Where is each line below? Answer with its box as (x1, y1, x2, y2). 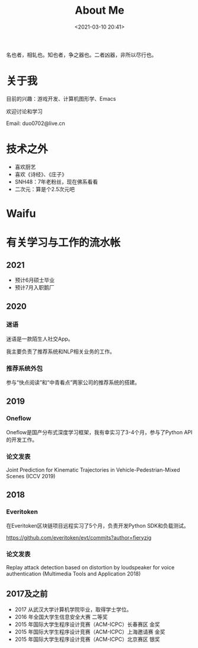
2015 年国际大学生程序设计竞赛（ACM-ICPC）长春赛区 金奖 (14, 621, 160, 628)
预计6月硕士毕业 (14, 276, 55, 283)
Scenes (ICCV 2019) (6, 472, 56, 479)
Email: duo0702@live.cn (6, 120, 65, 127)
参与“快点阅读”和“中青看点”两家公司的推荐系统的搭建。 (6, 379, 140, 386)
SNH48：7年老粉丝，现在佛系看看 (14, 178, 98, 185)
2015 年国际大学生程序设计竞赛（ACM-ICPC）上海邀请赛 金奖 (14, 628, 165, 635)
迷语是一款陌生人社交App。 (6, 335, 74, 342)
